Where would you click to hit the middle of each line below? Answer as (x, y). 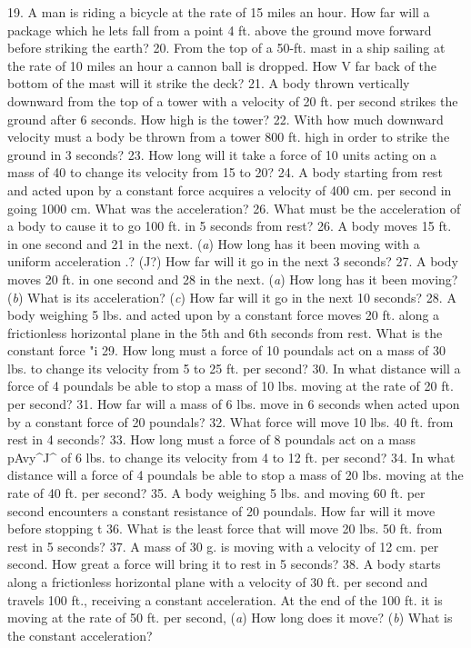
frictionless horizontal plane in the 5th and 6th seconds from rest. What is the (225, 332)
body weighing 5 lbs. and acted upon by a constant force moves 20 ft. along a (224, 315)
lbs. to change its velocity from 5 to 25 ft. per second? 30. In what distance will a (234, 368)
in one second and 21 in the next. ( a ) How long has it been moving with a (214, 243)
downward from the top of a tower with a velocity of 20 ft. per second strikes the (233, 100)
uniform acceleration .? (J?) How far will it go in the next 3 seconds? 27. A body (233, 261)
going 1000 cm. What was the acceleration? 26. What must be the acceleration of (234, 208)
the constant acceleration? (80, 635)
